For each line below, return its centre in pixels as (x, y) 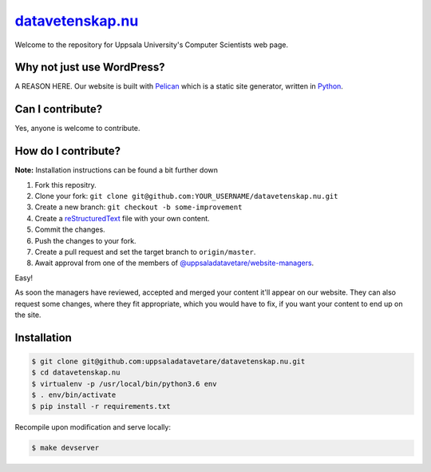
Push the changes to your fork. (85, 240)
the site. (28, 315)
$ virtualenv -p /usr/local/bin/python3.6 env (124, 384)
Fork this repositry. (66, 184)
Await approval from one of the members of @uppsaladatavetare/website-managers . (174, 263)
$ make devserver (65, 448)
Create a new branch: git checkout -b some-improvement (138, 207)
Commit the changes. (70, 230)
